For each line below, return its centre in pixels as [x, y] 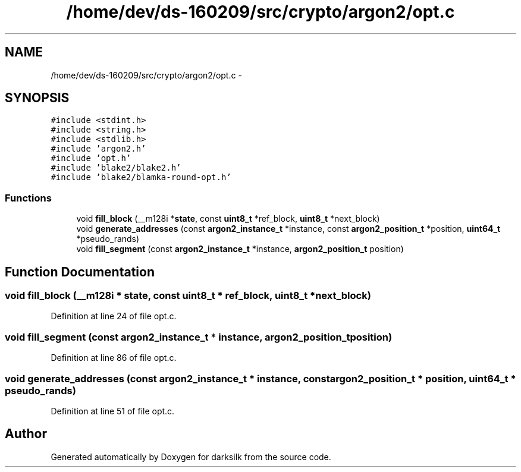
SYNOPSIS [37, 98]
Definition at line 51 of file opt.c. [113, 411]
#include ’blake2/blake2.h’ [116, 168]
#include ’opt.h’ [91, 158]
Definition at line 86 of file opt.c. [114, 358]
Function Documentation [80, 272]
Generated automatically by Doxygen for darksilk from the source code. [191, 457]
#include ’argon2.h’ [98, 149]
